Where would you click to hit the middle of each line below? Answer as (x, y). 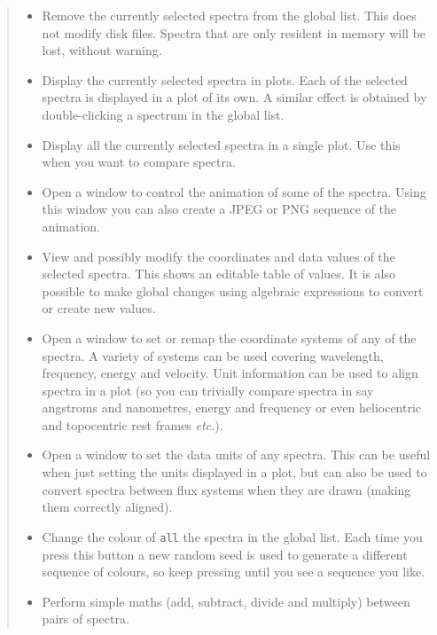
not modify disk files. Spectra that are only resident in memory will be (234, 32)
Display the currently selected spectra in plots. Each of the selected (225, 79)
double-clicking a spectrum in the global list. (163, 114)
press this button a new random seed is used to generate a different (225, 554)
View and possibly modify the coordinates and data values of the (218, 256)
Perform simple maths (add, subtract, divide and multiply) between (226, 601)
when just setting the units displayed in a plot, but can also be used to (234, 472)
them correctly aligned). (107, 507)
